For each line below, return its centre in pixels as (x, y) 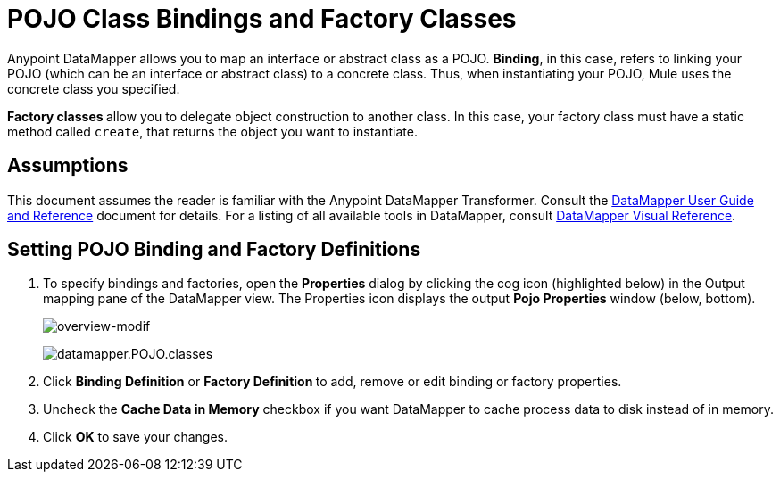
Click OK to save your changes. (136, 437)
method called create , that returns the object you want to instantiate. (212, 131)
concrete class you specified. (94, 88)
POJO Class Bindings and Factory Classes (262, 19)
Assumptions (68, 166)
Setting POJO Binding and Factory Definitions (214, 250)
